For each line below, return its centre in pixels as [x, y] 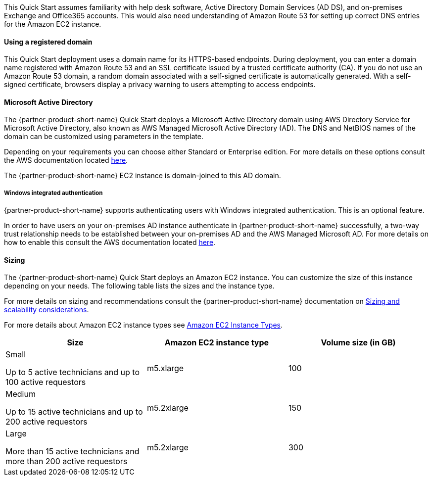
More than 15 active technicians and [72, 452]
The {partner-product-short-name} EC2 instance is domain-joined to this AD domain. [143, 176]
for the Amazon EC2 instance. [53, 24]
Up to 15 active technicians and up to [74, 412]
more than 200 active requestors [67, 461]
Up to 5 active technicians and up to [73, 372]
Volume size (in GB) [358, 343]
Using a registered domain [48, 42]
